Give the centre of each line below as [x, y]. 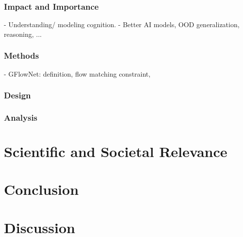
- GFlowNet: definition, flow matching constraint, [77, 73]
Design [17, 95]
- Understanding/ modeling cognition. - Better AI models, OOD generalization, [122, 24]
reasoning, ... [23, 34]
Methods [22, 55]
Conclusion [41, 189]
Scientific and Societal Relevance [116, 151]
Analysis [21, 117]
